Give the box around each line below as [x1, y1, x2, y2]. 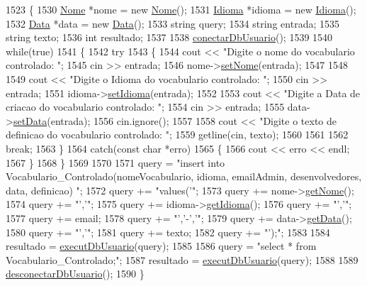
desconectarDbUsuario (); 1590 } [6, 266, 145, 281]
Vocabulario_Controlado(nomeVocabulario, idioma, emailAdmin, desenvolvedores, [6, 169, 362, 184]
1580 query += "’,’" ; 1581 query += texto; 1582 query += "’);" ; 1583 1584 [6, 224, 330, 239]
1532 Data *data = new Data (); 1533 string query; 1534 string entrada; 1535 [6, 16, 339, 31]
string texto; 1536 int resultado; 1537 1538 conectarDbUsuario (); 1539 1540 [6, 30, 333, 45]
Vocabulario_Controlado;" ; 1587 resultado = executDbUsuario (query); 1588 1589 [6, 252, 358, 267]
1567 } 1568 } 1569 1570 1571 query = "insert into [6, 155, 225, 170]
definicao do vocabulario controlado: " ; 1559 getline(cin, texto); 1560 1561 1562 [6, 127, 349, 142]
